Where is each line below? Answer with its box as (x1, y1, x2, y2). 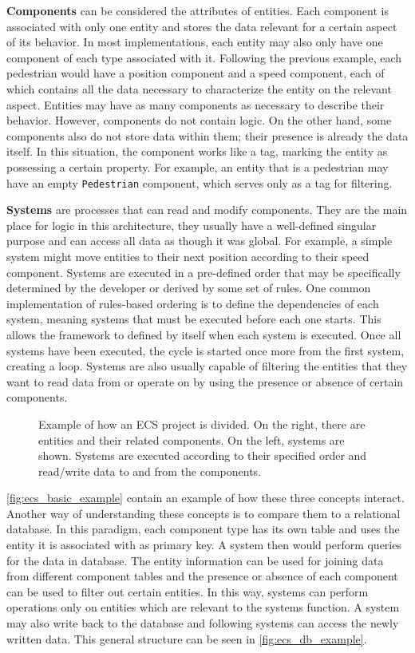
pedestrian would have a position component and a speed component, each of (6, 65, 385, 81)
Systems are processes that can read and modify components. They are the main (6, 201, 408, 218)
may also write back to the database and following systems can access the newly (6, 615, 399, 631)
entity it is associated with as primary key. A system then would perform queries (6, 536, 401, 553)
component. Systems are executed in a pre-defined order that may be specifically (6, 263, 401, 280)
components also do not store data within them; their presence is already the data (6, 127, 409, 144)
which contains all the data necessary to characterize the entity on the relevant (6, 80, 392, 97)
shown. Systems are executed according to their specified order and (38, 447, 367, 464)
